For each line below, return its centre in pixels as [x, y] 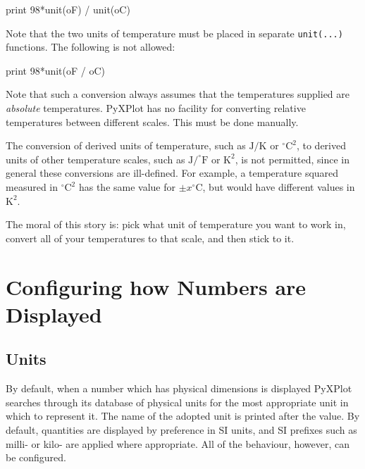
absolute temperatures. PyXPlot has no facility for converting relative [156, 108]
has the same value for [127, 187]
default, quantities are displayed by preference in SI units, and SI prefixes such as [181, 429]
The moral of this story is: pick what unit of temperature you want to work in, [176, 224]
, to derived [321, 145]
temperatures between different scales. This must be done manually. [152, 121]
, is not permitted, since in [292, 159]
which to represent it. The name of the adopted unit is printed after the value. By [183, 416]
